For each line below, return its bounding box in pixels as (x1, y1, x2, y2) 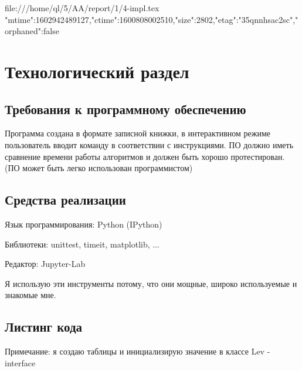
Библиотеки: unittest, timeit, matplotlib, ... (5, 238, 160, 250)
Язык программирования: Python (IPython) (5, 218, 162, 230)
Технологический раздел (5, 59, 189, 83)
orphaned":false (5, 25, 59, 37)
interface (5, 356, 36, 369)
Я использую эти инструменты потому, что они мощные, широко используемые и (5, 277, 297, 289)
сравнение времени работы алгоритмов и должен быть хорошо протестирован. (5, 150, 285, 162)
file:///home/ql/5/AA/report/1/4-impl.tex (5, 2, 160, 14)
